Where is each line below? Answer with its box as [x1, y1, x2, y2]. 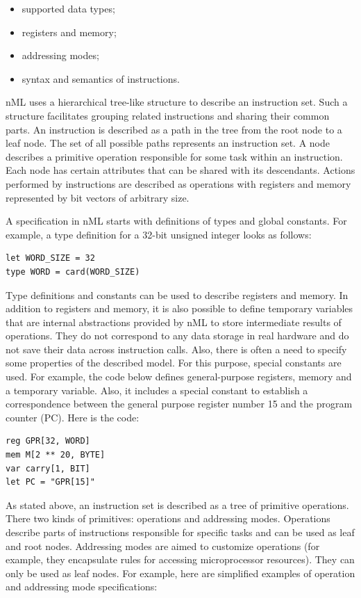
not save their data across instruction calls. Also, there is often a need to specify [6, 341, 347, 356]
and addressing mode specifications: [6, 579, 158, 594]
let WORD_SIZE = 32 [6, 253, 95, 264]
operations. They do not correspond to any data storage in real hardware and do [6, 328, 349, 343]
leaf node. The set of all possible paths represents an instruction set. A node [6, 136, 330, 150]
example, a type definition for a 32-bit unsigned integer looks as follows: [6, 227, 312, 241]
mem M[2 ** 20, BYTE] [6, 450, 106, 460]
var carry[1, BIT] [6, 463, 90, 474]
